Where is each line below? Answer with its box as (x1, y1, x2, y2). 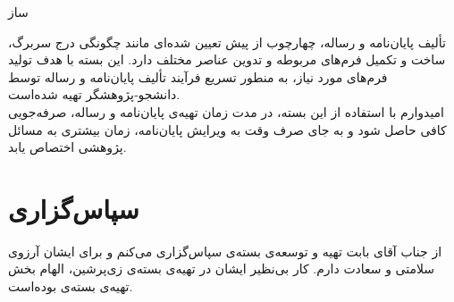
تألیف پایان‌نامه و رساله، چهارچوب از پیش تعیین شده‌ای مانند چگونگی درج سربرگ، (8, 32, 446, 51)
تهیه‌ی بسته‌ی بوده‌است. (8, 277, 133, 296)
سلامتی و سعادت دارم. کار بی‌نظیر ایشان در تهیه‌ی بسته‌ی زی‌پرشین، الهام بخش (8, 259, 435, 278)
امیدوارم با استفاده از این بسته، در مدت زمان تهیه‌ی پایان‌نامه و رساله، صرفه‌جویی (8, 102, 445, 121)
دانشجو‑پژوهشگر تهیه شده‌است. (8, 85, 181, 104)
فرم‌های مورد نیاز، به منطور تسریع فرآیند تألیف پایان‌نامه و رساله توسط (8, 67, 388, 86)
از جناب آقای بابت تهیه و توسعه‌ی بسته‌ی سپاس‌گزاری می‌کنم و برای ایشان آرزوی (8, 241, 442, 260)
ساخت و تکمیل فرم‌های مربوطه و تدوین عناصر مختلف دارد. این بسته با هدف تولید (8, 50, 446, 69)
